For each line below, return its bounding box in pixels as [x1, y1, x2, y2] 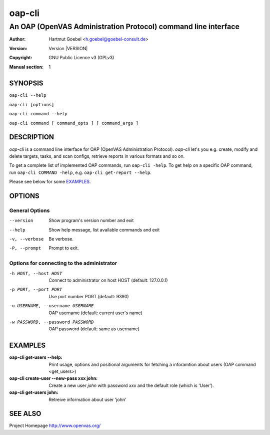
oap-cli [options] [9, 102, 54, 107]
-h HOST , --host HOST [9, 271, 62, 276]
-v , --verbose [9, 236, 44, 242]
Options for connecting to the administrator [9, 260, 117, 267]
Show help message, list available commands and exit [48, 227, 160, 233]
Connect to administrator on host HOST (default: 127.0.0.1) [48, 277, 168, 283]
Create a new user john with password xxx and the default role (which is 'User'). [48, 382, 214, 388]
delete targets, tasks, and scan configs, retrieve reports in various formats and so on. [9, 153, 185, 159]
